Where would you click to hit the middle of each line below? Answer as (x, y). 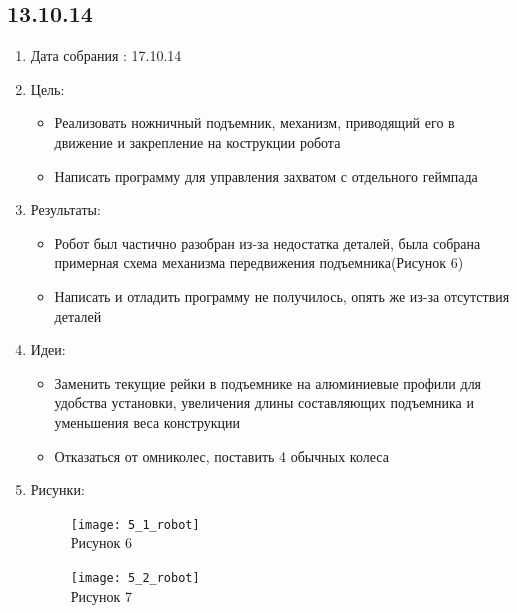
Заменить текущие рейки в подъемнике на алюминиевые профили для (268, 382)
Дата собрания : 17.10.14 (106, 55)
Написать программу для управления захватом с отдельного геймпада (266, 175)
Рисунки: (57, 489)
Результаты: (65, 209)
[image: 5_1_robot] (135, 524)
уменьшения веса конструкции (147, 421)
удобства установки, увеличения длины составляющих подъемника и (264, 402)
